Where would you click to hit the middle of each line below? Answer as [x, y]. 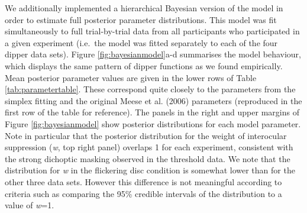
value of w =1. [30, 205]
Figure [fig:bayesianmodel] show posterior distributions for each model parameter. [153, 123]
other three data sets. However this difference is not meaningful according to [143, 181]
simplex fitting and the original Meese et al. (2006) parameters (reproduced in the [153, 100]
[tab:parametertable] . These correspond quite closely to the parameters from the [150, 89]
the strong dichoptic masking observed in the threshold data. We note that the [148, 158]
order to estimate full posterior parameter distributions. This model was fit [141, 19]
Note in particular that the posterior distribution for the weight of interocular [146, 135]
